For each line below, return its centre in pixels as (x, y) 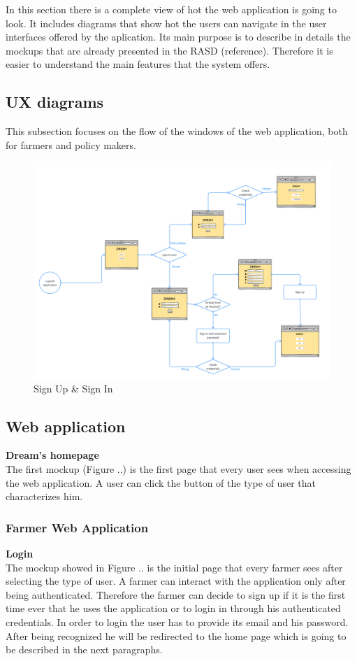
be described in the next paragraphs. (84, 649)
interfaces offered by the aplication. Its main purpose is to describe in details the (178, 37)
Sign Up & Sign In (73, 388)
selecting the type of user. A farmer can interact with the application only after (176, 581)
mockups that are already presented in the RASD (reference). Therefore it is (169, 50)
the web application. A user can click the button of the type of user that (161, 482)
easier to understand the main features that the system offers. (138, 64)
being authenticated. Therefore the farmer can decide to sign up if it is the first (176, 594)
